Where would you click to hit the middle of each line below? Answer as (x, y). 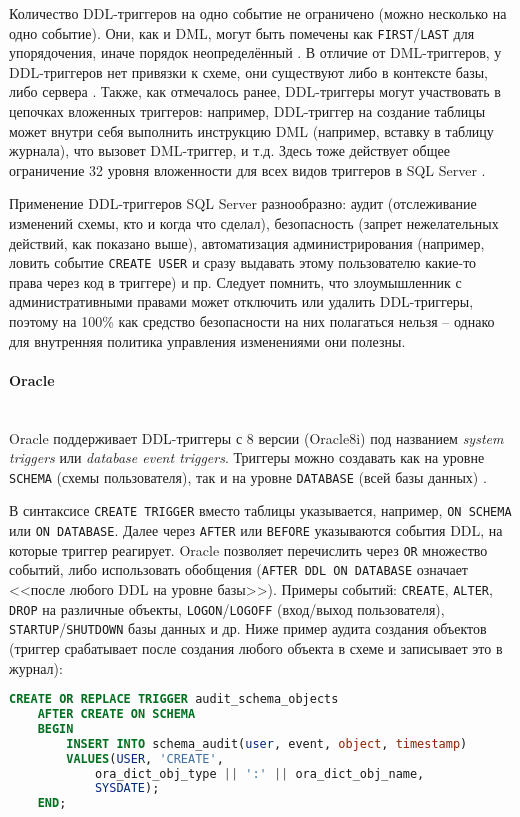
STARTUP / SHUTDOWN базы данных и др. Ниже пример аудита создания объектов (248, 628)
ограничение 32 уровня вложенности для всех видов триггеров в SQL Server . (247, 169)
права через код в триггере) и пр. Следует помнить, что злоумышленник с (235, 281)
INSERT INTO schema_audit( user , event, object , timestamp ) (267, 743)
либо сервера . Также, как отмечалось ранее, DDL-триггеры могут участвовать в (255, 91)
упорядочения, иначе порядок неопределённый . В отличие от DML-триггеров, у (255, 52)
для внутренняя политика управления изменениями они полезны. (207, 340)
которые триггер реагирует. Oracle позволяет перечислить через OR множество (248, 549)
